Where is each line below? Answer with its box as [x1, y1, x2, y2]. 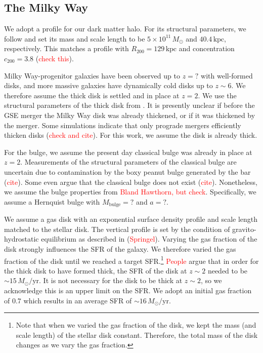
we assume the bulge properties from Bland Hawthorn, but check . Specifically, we [4, 186, 256, 197]
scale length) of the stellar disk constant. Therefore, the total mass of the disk [16, 329, 258, 340]
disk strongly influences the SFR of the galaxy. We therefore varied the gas [4, 243, 236, 254]
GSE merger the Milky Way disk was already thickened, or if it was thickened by [4, 109, 255, 120]
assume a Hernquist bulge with [4, 196, 100, 207]
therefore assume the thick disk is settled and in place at [4, 90, 180, 100]
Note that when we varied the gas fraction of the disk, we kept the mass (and [16, 320, 256, 330]
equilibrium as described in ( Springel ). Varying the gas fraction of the [41, 233, 257, 244]
